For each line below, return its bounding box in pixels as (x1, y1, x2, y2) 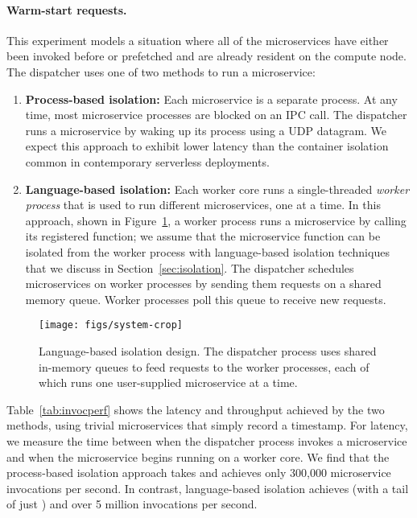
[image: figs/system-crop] (39, 319, 183, 331)
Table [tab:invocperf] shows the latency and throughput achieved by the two (6, 401, 385, 417)
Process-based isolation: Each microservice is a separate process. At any (25, 90, 398, 107)
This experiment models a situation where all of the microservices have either (6, 31, 389, 48)
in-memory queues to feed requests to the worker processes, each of (39, 358, 370, 375)
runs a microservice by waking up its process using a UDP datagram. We (25, 121, 387, 138)
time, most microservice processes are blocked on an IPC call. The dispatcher (25, 106, 407, 123)
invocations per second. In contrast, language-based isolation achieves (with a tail (6, 479, 409, 496)
